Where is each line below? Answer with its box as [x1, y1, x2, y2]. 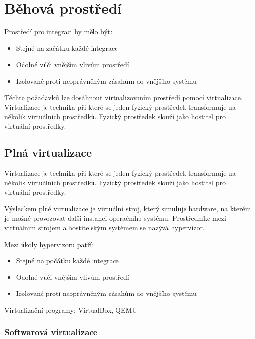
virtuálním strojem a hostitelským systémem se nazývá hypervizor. [4, 223, 205, 233]
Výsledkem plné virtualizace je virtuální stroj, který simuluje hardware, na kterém [4, 203, 251, 213]
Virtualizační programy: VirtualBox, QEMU [4, 305, 137, 315]
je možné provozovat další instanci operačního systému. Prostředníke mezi [4, 213, 226, 223]
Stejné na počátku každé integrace [16, 255, 119, 266]
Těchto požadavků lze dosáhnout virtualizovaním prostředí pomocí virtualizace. [4, 92, 243, 102]
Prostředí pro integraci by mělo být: [4, 26, 113, 37]
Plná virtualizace [4, 145, 92, 160]
